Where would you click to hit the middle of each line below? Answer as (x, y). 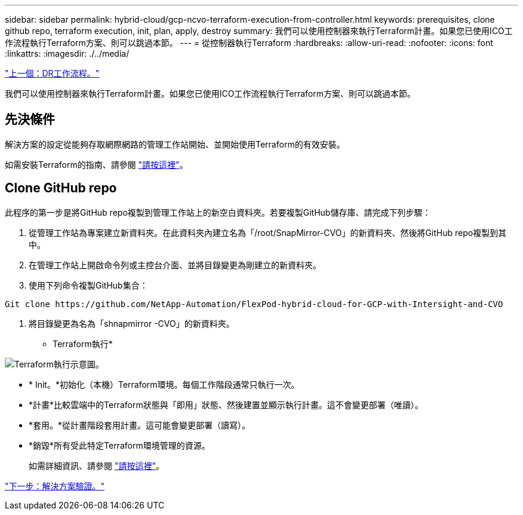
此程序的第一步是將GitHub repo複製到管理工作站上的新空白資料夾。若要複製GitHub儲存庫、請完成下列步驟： (218, 212)
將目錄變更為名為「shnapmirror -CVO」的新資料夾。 (132, 323)
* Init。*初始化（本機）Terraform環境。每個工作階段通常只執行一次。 (164, 384)
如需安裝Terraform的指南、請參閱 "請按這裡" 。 (96, 164)
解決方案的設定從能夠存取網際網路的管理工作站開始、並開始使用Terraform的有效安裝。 (175, 144)
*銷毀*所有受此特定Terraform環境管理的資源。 (119, 445)
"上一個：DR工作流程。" (52, 73)
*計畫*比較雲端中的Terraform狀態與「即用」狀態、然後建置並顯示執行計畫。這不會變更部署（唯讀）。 (226, 404)
